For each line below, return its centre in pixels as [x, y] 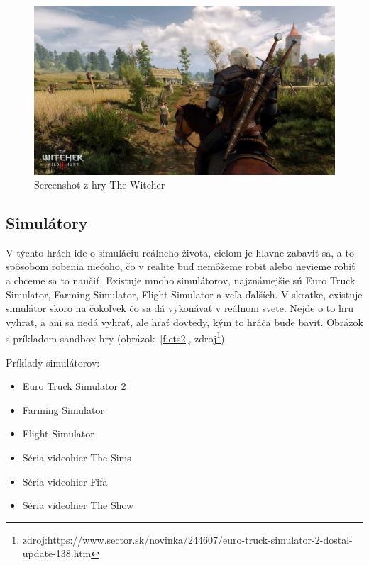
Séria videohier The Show [78, 505]
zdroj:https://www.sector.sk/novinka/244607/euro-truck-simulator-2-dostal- [187, 539]
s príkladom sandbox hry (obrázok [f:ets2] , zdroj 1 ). [117, 337]
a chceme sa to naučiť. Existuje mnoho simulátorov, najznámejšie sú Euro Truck [181, 280]
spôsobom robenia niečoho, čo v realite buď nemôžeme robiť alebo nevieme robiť [181, 266]
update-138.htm [57, 553]
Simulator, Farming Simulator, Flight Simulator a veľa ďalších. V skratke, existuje [184, 294]
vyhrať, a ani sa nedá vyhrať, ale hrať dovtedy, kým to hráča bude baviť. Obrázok [184, 321]
